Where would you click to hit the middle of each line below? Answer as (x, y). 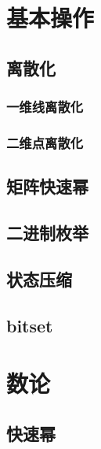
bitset (30, 325)
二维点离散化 (45, 142)
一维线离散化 (45, 107)
